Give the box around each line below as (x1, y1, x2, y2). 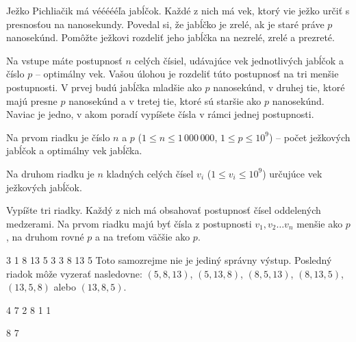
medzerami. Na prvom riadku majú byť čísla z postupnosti (6, 216, 252, 230)
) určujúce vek (262, 166, 322, 180)
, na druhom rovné (6, 230, 84, 244)
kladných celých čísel (106, 166, 194, 180)
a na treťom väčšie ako (95, 230, 190, 244)
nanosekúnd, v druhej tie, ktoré (213, 80, 345, 94)
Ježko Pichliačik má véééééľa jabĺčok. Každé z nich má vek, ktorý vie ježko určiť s (6, 3, 350, 17)
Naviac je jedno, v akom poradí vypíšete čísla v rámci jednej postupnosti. (6, 107, 314, 121)
